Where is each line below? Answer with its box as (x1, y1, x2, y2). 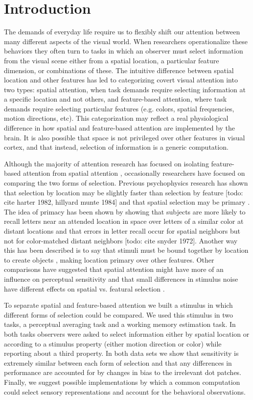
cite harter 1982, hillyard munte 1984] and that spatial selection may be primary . (4, 197, 250, 207)
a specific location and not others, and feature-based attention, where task (4, 94, 227, 104)
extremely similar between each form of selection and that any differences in (4, 357, 232, 368)
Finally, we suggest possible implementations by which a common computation (4, 376, 240, 387)
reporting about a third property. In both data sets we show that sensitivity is (4, 348, 239, 358)
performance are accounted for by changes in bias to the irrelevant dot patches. (4, 367, 242, 377)
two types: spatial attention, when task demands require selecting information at (4, 84, 246, 94)
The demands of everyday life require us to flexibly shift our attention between (4, 27, 240, 37)
